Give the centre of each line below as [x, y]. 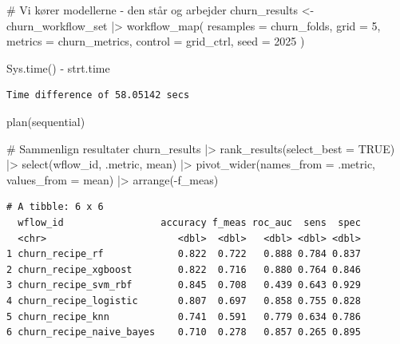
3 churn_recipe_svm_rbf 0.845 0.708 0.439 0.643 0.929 [184, 285]
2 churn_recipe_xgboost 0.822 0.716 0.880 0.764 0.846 [184, 269]
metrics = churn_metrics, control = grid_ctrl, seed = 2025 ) [156, 41]
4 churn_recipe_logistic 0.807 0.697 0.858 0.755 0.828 [184, 301]
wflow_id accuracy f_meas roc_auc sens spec [189, 222]
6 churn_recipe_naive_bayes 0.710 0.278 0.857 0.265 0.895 [184, 332]
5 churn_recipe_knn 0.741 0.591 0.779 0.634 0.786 [184, 316]
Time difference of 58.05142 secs [98, 95]
